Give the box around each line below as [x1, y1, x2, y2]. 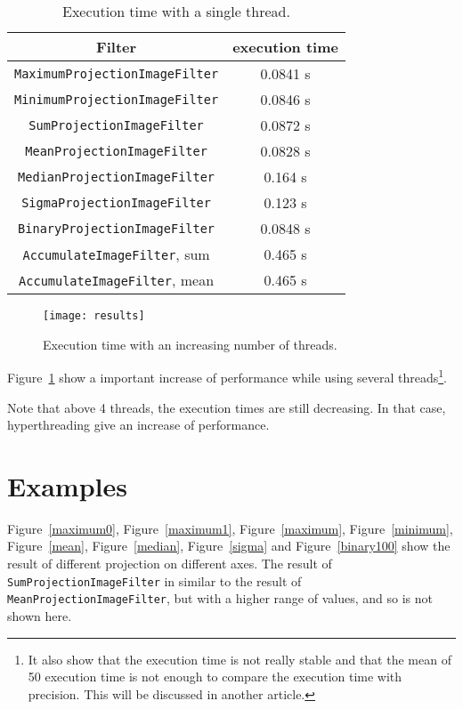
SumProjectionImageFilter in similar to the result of [7, 571, 302, 590]
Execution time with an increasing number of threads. [43, 334, 337, 353]
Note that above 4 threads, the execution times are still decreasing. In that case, [7, 398, 446, 416]
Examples [7, 467, 127, 504]
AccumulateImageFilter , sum [22, 244, 210, 264]
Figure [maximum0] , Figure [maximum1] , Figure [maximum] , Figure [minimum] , [7, 519, 453, 537]
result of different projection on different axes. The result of [7, 554, 332, 572]
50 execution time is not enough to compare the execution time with [28, 667, 402, 686]
